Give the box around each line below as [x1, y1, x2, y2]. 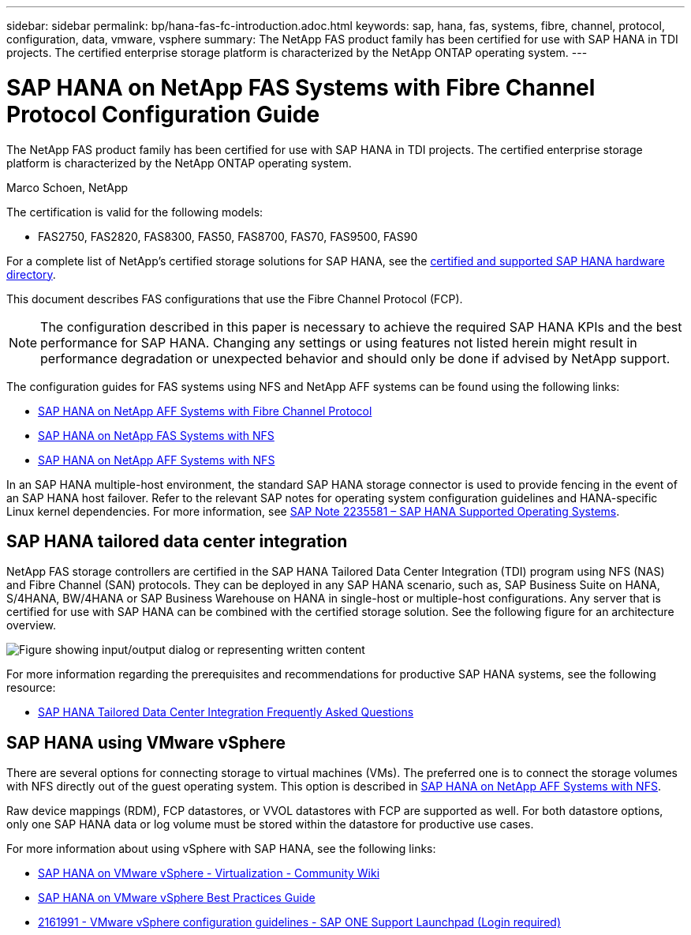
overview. [6, 618, 56, 633]
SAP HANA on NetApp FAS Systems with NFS [38, 428, 275, 442]
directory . [6, 267, 56, 281]
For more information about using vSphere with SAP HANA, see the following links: [6, 842, 436, 856]
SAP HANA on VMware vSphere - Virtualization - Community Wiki [38, 866, 380, 881]
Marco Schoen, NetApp [6, 180, 129, 194]
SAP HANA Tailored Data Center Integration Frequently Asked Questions [38, 705, 414, 719]
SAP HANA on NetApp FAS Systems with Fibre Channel [6, 73, 596, 101]
